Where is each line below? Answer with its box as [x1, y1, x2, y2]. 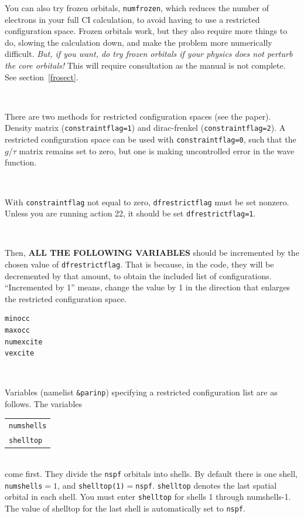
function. [5, 156, 37, 168]
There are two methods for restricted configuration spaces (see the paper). [5, 110, 271, 122]
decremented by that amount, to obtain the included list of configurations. [5, 269, 272, 282]
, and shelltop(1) [57, 479, 125, 491]
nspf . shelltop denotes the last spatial [135, 479, 277, 491]
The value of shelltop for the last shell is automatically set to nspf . [5, 502, 245, 514]
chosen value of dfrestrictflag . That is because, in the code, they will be [5, 258, 274, 270]
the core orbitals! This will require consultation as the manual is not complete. [5, 59, 286, 72]
